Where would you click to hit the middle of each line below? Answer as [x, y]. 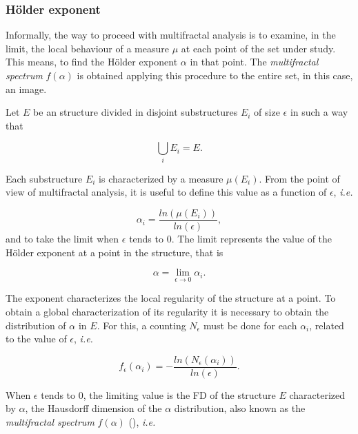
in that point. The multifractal [254, 62]
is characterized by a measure [161, 178]
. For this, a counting [141, 325]
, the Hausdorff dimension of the [93, 408]
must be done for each [250, 325]
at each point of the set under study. [258, 48]
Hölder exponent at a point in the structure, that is [115, 252]
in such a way [319, 112]
